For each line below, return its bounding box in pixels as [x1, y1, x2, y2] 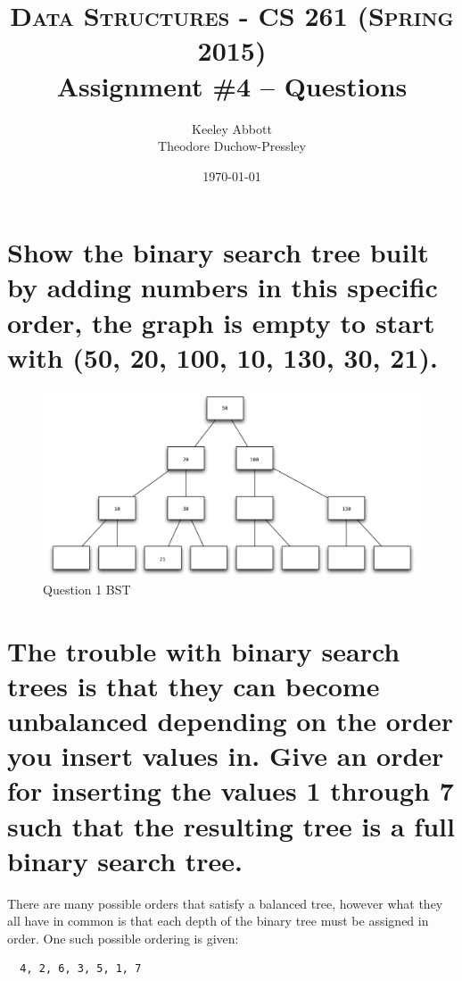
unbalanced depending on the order [7, 702, 454, 738]
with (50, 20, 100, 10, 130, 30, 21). [7, 338, 438, 375]
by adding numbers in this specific [7, 269, 438, 305]
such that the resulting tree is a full [7, 807, 455, 844]
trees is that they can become [7, 667, 380, 703]
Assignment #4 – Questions [56, 67, 408, 104]
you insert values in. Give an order [7, 737, 444, 774]
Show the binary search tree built [7, 234, 429, 270]
